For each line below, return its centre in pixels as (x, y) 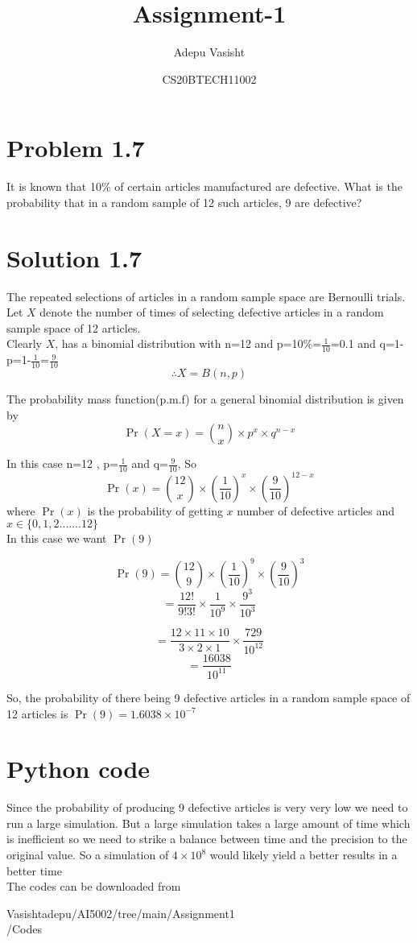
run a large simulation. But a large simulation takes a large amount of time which (208, 823)
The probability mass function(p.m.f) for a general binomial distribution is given (205, 399)
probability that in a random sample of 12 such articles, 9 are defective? (184, 202)
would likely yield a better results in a (303, 855)
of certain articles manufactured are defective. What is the (258, 186)
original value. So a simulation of (88, 855)
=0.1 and (353, 343)
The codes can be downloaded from (94, 886)
